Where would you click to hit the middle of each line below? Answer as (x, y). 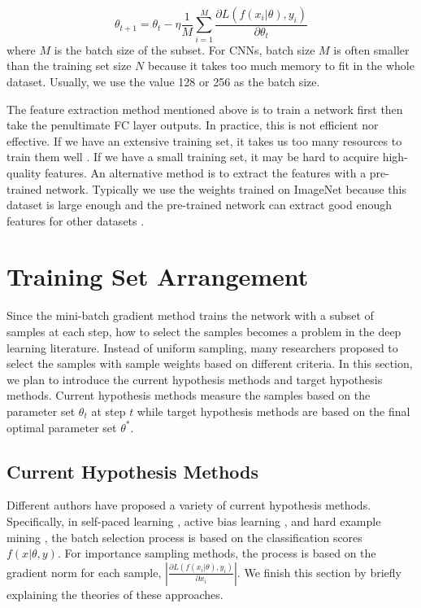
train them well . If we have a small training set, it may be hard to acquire (193, 157)
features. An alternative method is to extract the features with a (206, 172)
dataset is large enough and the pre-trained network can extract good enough (200, 205)
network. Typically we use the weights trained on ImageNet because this (226, 188)
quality (24, 172)
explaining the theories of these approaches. (115, 594)
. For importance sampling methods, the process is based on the (217, 553)
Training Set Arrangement (158, 276)
